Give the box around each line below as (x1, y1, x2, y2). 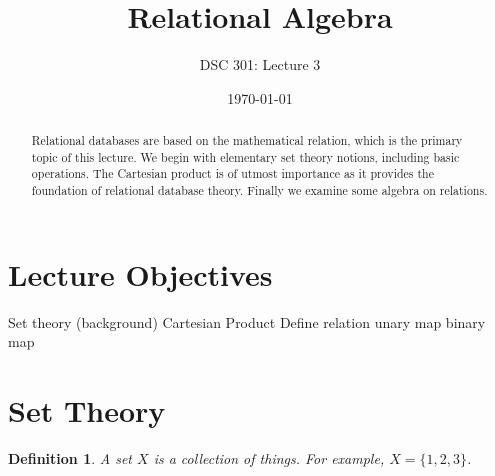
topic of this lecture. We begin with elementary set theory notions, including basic (31, 148, 460, 165)
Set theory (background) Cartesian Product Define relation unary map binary (8, 311, 486, 332)
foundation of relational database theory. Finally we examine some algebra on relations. (31, 182, 488, 199)
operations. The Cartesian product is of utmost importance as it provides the (31, 165, 434, 182)
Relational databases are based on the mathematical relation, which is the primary (31, 132, 463, 149)
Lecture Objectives (8, 253, 273, 294)
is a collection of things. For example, (153, 447, 385, 468)
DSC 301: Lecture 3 (199, 54, 321, 75)
